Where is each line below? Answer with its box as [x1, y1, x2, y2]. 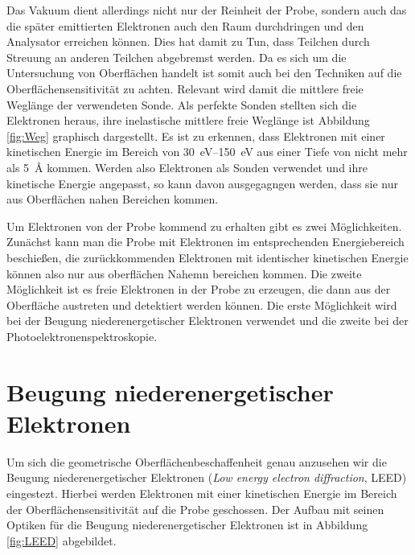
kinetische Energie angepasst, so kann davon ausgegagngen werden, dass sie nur [6, 175, 399, 191]
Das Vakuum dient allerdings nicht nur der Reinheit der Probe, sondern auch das [6, 2, 407, 18]
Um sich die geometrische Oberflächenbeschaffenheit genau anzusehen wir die [6, 453, 387, 470]
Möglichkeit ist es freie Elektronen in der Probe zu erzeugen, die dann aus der [6, 281, 391, 298]
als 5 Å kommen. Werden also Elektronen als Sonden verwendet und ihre [6, 158, 368, 175]
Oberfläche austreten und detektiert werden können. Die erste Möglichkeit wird [6, 296, 397, 313]
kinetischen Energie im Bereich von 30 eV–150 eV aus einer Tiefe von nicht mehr [6, 143, 408, 160]
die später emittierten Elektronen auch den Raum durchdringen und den [6, 17, 364, 34]
